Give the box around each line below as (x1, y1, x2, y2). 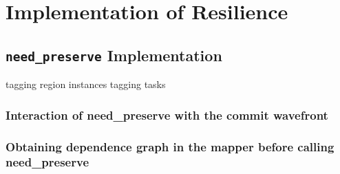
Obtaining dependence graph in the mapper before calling (6, 138, 334, 155)
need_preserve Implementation (6, 44, 222, 65)
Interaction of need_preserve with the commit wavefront (6, 106, 328, 123)
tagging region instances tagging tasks (6, 77, 166, 91)
